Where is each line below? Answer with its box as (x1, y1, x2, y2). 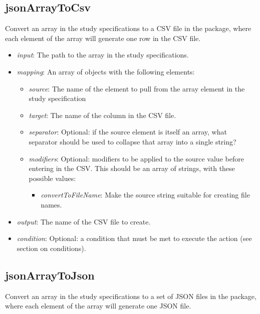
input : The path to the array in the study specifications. (17, 49, 189, 60)
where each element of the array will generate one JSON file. (5, 300, 191, 311)
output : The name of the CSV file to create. (17, 216, 151, 226)
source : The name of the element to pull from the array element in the (29, 83, 245, 93)
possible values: (29, 172, 76, 183)
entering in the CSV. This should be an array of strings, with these (29, 163, 235, 173)
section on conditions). (17, 242, 86, 253)
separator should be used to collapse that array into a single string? (29, 136, 236, 146)
